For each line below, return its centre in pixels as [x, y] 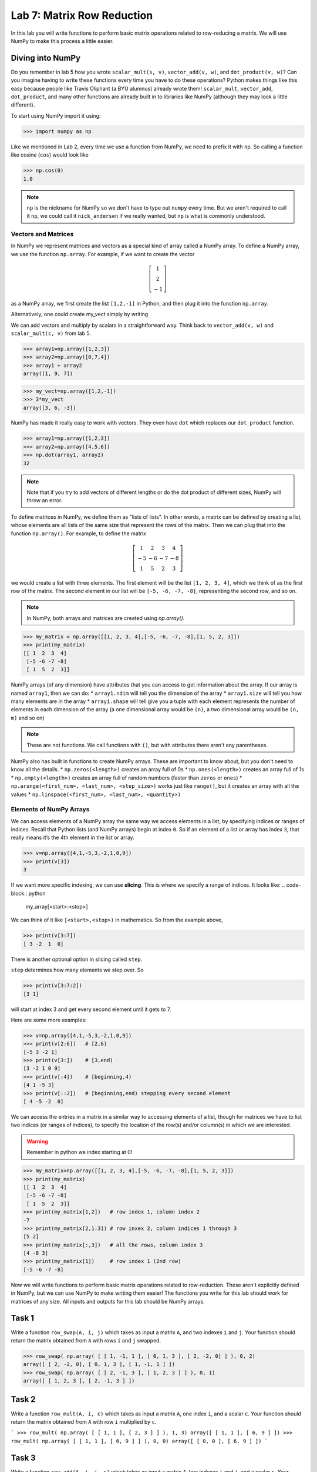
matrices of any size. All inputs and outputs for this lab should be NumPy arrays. [108, 1301]
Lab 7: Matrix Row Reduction [82, 15]
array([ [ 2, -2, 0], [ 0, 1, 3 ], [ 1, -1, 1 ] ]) [99, 1364]
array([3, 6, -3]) [50, 407]
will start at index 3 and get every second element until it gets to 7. [91, 1009]
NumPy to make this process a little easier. [62, 41]
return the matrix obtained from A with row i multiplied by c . [84, 1421]
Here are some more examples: [49, 1020]
